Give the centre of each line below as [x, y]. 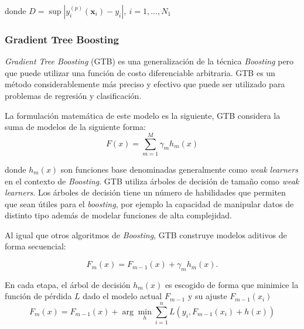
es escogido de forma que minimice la [232, 284]
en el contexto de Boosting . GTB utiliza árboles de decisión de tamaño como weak [152, 181]
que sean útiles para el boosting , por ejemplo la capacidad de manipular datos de [149, 203]
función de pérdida [38, 296]
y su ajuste [207, 296]
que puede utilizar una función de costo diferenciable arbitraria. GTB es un [140, 72]
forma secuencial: [35, 246]
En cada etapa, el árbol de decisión [68, 284]
